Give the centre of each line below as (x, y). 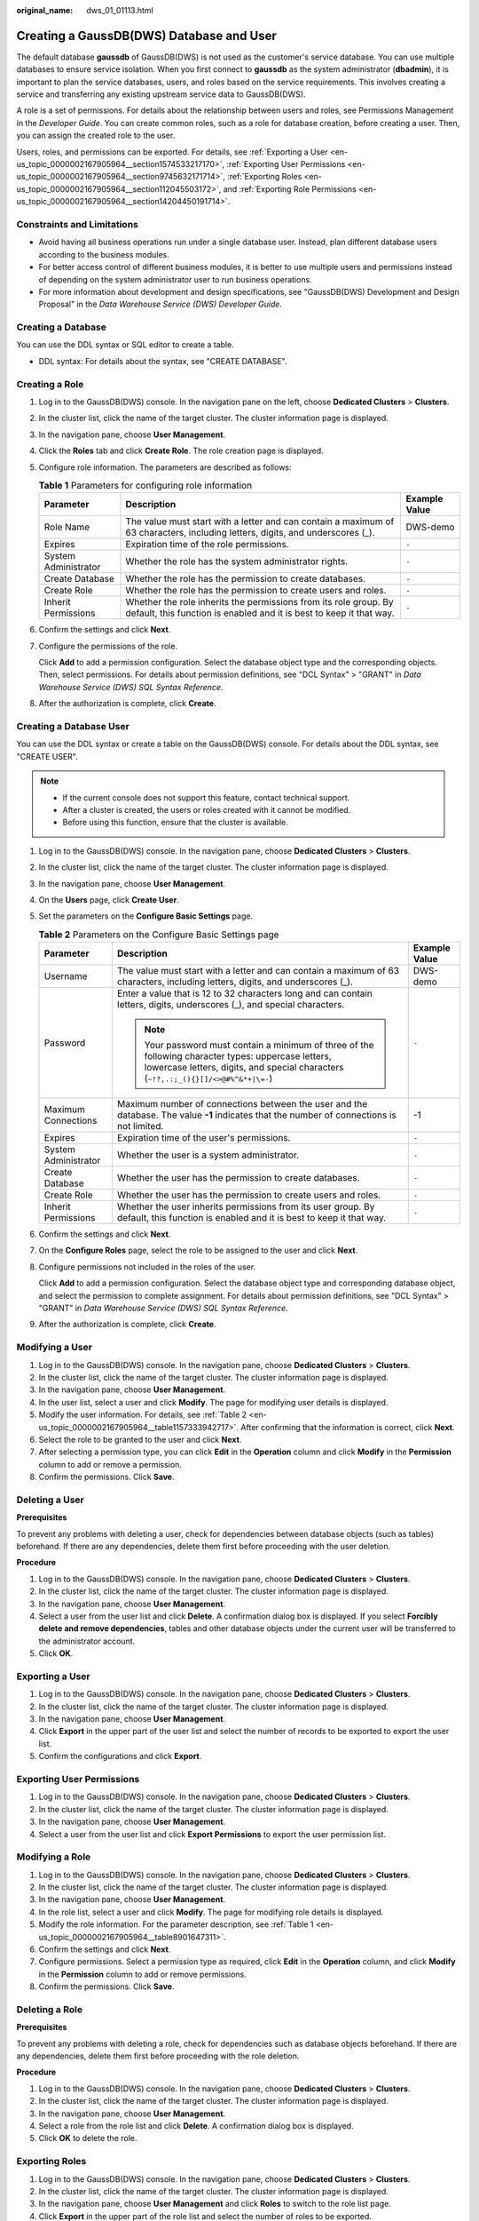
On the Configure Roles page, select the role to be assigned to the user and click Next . (198, 1250)
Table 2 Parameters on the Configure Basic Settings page (159, 935)
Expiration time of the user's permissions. (204, 1138)
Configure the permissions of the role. (108, 646)
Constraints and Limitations (78, 224)
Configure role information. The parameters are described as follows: (165, 467)
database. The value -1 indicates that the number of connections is (256, 1115)
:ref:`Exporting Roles (264, 177)
